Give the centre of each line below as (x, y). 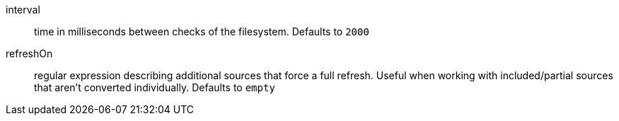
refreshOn (29, 53)
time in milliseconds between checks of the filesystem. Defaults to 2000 (202, 31)
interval (23, 10)
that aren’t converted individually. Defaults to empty (155, 87)
